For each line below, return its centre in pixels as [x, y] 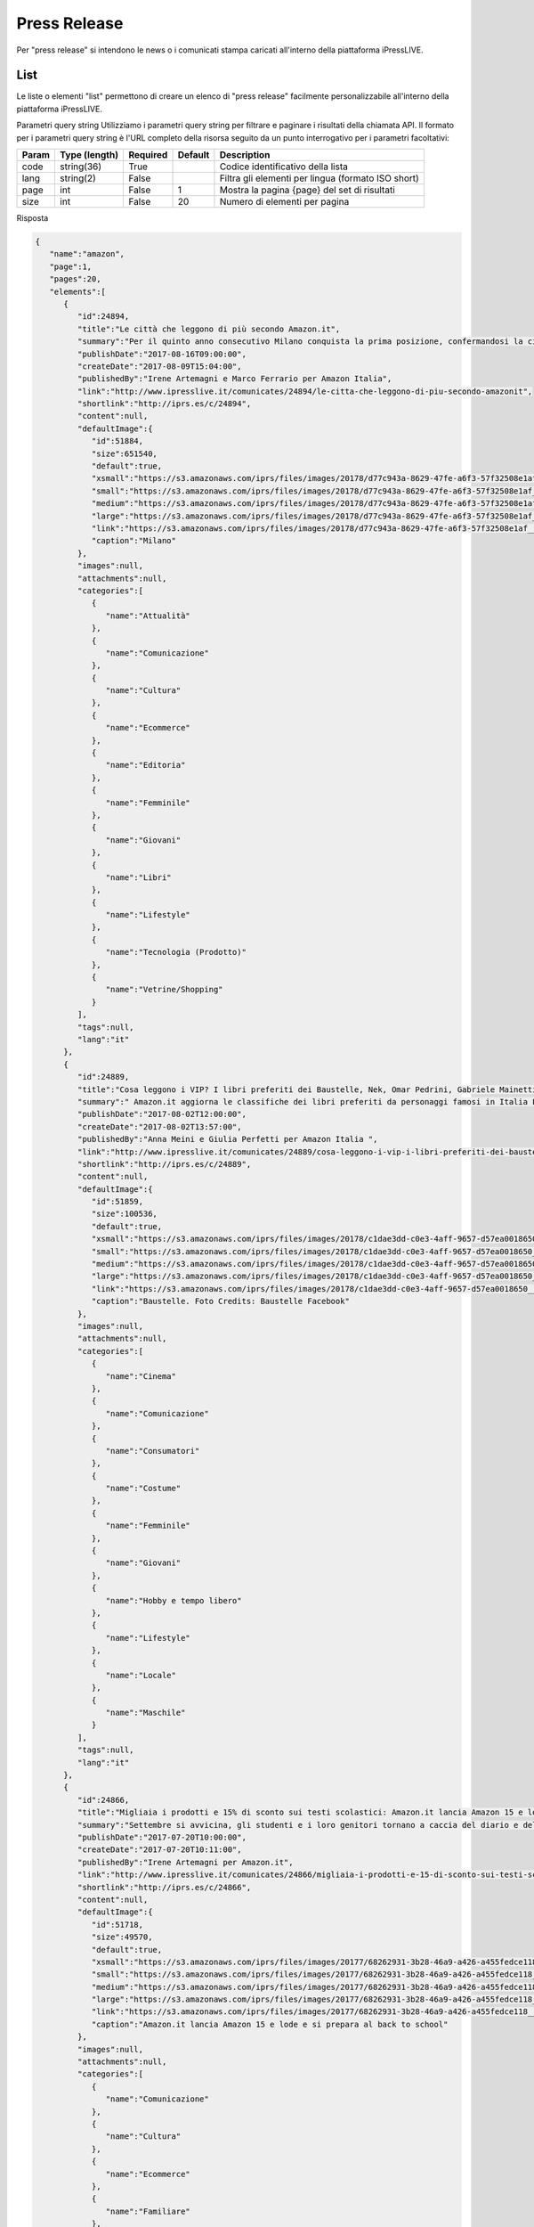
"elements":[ [78, 291]
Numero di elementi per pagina [284, 202]
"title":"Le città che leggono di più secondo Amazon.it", [209, 329]
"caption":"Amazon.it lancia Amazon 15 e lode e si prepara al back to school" [270, 2024]
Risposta [32, 218]
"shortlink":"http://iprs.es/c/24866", [164, 1887]
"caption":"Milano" [134, 541]
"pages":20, [75, 279]
